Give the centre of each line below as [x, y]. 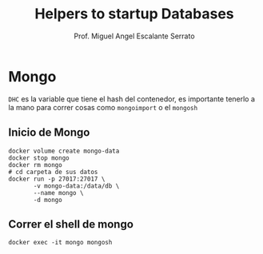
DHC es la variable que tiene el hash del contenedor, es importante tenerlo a [132, 99]
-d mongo [48, 200]
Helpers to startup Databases [134, 14]
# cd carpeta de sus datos [53, 172]
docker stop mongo [39, 158]
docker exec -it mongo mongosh [60, 243]
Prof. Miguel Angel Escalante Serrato [134, 36]
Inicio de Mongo [49, 133]
